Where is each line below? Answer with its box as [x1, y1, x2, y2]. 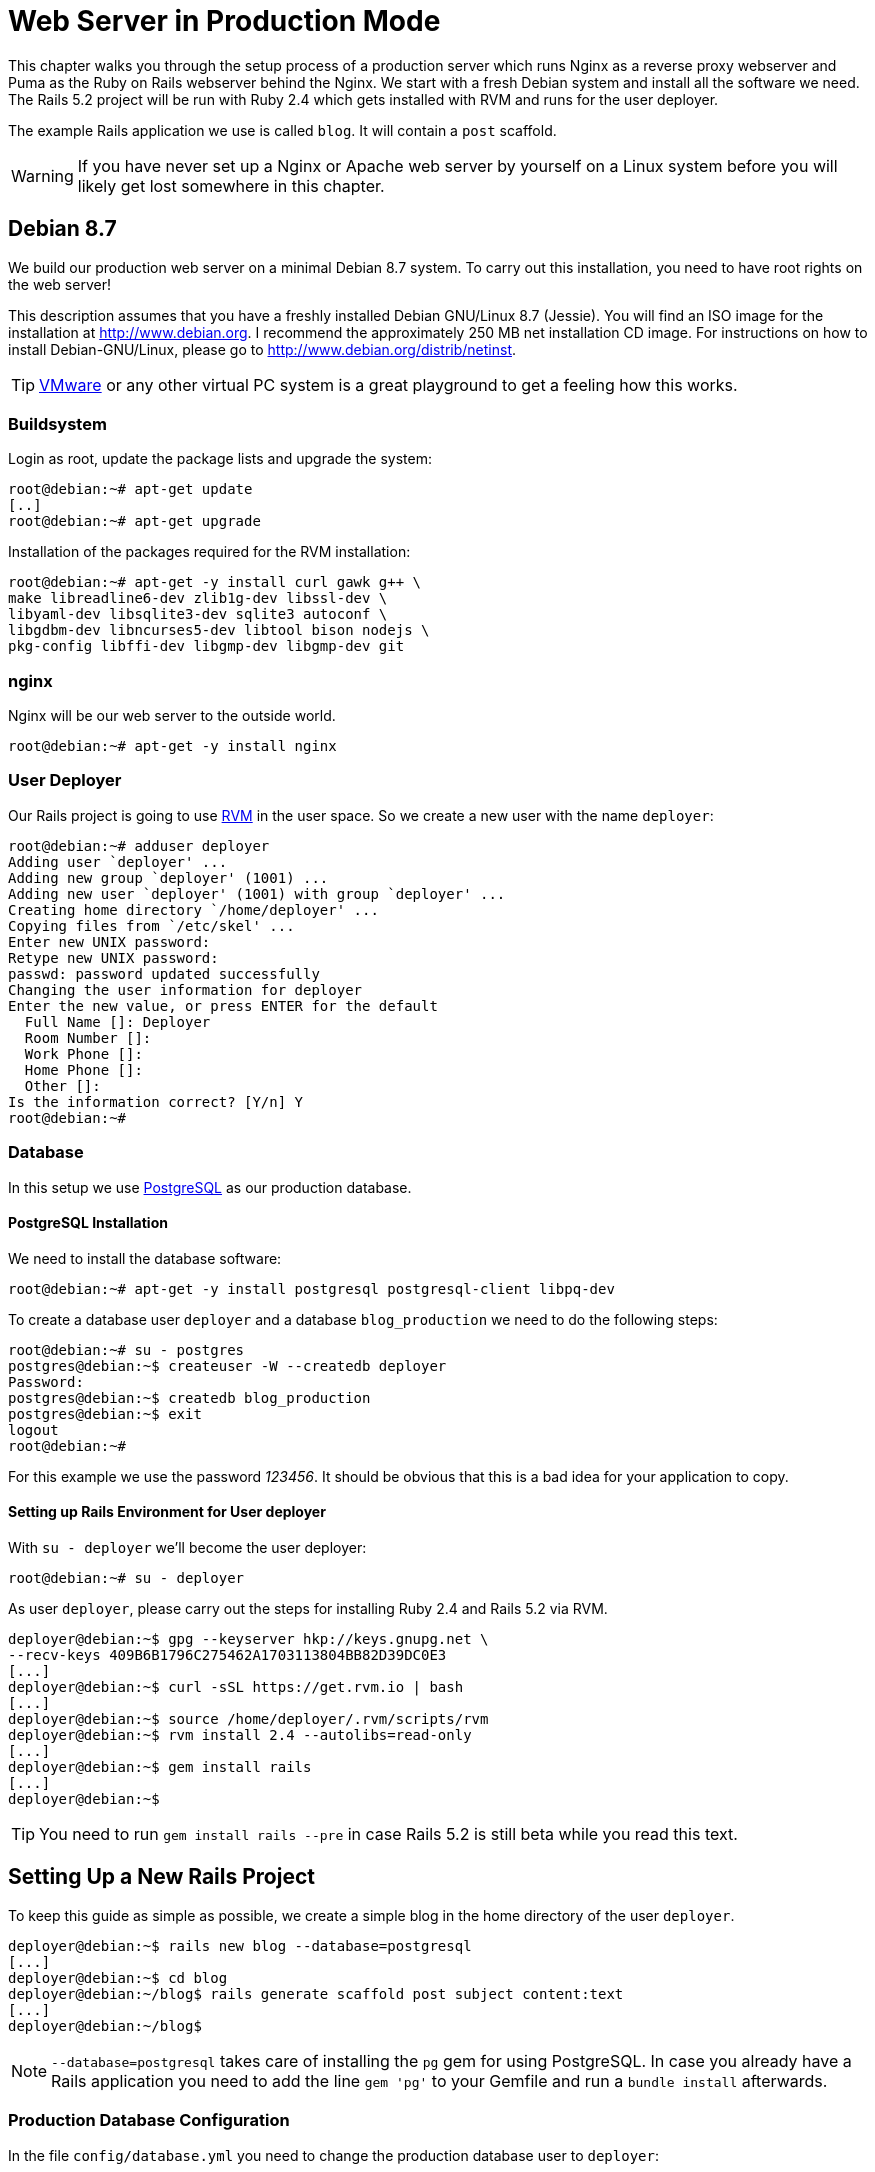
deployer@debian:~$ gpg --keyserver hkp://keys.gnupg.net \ [8, 1631, 489, 1648]
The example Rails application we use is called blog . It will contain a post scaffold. [8, 121, 557, 139]
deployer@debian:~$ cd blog [8, 1969, 228, 1986]
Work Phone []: [24, 1045, 143, 1062]
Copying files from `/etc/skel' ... [8, 917, 295, 934]
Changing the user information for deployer [8, 981, 363, 998]
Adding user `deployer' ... [8, 853, 228, 870]
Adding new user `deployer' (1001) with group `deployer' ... [8, 885, 506, 902]
